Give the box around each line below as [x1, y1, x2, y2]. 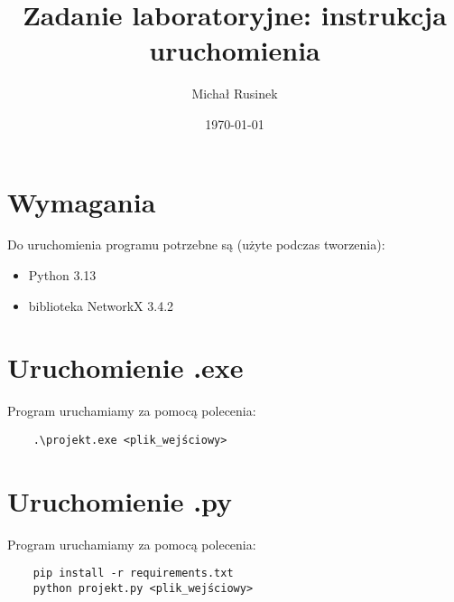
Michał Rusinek [191, 84, 278, 103]
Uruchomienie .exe [7, 349, 244, 386]
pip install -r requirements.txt [32, 567, 234, 580]
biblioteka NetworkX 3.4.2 [28, 296, 174, 315]
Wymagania [7, 183, 156, 220]
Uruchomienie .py [7, 482, 233, 519]
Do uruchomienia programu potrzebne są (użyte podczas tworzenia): [7, 235, 385, 254]
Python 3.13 [28, 266, 97, 285]
